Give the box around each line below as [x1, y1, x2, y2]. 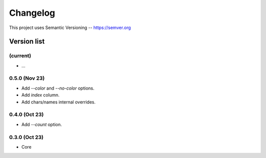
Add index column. [21, 92, 60, 98]
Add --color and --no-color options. [21, 85, 95, 91]
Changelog [9, 7, 55, 18]
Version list [9, 37, 45, 46]
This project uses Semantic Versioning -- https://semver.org [9, 25, 131, 31]
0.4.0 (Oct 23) [9, 111, 44, 118]
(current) [9, 52, 32, 59]
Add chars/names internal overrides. [21, 99, 96, 105]
